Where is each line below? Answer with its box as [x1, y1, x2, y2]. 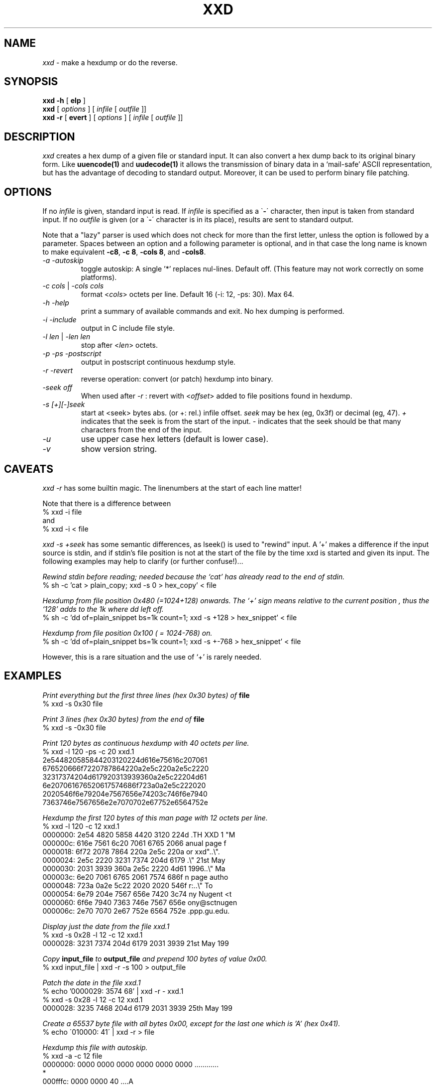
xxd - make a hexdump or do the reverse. [42, 58, 178, 67]
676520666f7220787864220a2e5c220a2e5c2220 [42, 764, 209, 773]
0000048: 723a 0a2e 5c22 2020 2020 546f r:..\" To [42, 881, 213, 890]
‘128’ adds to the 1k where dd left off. [42, 604, 164, 613]
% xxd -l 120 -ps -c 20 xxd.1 [42, 747, 134, 756]
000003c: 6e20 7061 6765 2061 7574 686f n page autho [42, 872, 228, 881]
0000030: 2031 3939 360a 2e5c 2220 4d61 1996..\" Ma [42, 864, 225, 873]
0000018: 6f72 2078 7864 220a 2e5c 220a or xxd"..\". [42, 847, 220, 856]
